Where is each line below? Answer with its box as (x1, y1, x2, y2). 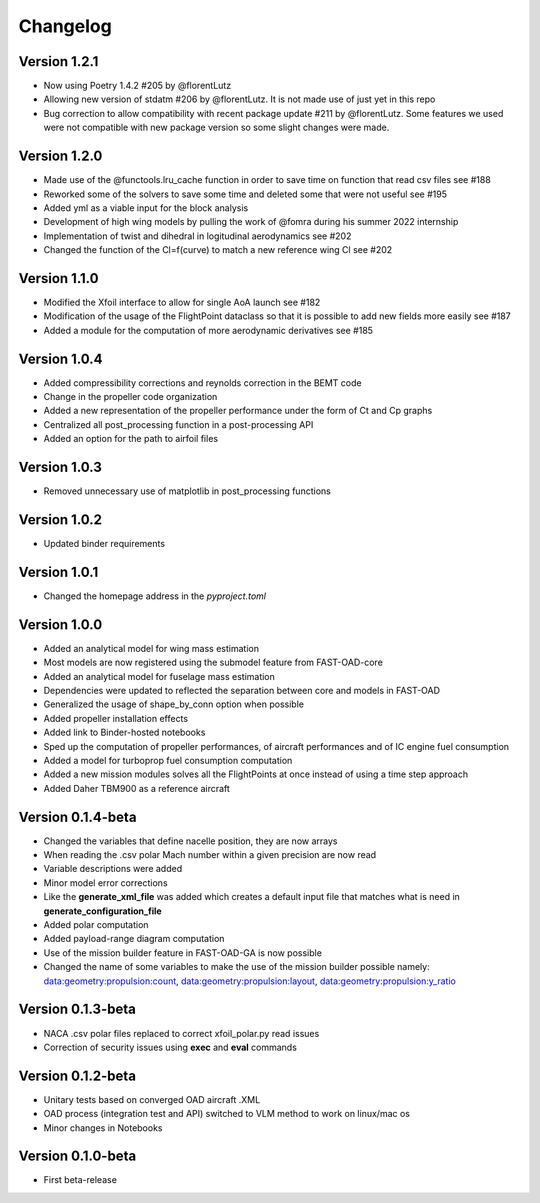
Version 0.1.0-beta (18, 1148, 137, 1165)
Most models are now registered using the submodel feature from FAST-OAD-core (43, 656, 384, 669)
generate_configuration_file (43, 905, 162, 917)
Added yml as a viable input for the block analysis (43, 201, 249, 214)
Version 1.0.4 (18, 350, 104, 367)
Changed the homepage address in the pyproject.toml (43, 590, 267, 602)
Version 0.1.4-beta (18, 808, 137, 825)
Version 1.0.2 (18, 511, 103, 528)
